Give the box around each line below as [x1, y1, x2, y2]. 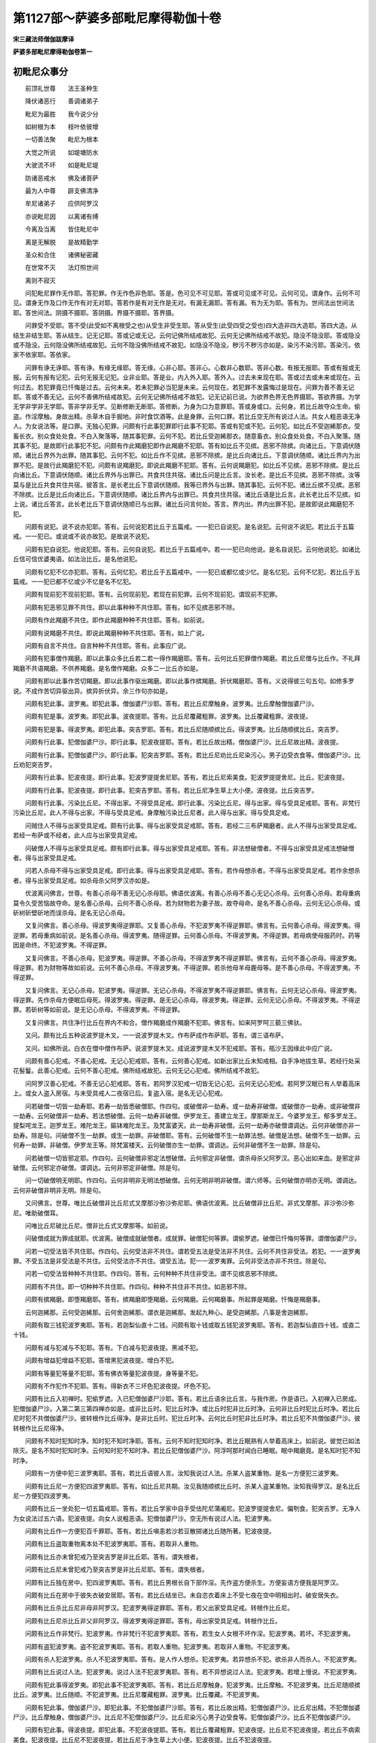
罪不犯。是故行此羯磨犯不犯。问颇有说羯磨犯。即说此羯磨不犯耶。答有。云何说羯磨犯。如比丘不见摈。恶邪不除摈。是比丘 [13, 461, 361, 469]
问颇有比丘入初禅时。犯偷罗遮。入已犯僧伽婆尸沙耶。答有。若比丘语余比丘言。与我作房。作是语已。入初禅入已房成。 [24, 1394, 361, 1403]
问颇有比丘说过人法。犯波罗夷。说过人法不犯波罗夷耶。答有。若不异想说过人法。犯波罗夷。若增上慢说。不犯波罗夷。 [24, 1668, 361, 1676]
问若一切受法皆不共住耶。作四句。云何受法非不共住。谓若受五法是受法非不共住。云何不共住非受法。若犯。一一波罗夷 [24, 1247, 361, 1255]
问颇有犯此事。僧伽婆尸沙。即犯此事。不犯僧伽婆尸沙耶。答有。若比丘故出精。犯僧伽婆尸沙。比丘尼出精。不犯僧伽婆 [24, 1703, 361, 1712]
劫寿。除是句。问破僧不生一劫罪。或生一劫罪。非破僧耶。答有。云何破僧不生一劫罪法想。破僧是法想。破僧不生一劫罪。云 [13, 1131, 361, 1139]
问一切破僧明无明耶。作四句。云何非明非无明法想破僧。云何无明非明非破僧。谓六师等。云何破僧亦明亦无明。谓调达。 [24, 1176, 361, 1185]
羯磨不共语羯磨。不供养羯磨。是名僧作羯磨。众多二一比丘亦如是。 [13, 664, 202, 672]
